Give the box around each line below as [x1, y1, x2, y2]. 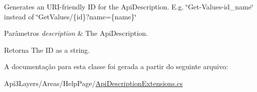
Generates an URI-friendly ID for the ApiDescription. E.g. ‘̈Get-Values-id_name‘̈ [4, 1, 253, 11]
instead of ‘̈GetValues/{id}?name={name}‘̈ [4, 11, 137, 21]
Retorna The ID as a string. [4, 44, 90, 55]
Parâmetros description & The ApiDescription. [4, 28, 148, 38]
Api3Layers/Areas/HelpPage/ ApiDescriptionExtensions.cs [4, 78, 183, 88]
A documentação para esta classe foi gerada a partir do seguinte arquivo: [4, 61, 228, 72]
